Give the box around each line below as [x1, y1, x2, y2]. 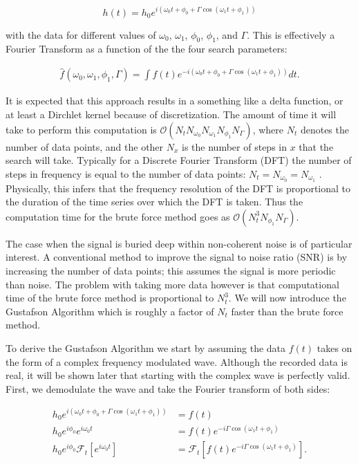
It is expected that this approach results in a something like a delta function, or [6, 93, 343, 108]
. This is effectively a [247, 27, 335, 41]
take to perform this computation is [6, 122, 157, 136]
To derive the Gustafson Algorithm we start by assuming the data [6, 341, 286, 355]
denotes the [300, 122, 349, 136]
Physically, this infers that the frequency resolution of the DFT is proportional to [6, 180, 350, 195]
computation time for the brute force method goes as [6, 209, 230, 223]
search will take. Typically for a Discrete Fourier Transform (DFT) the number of [6, 153, 352, 167]
